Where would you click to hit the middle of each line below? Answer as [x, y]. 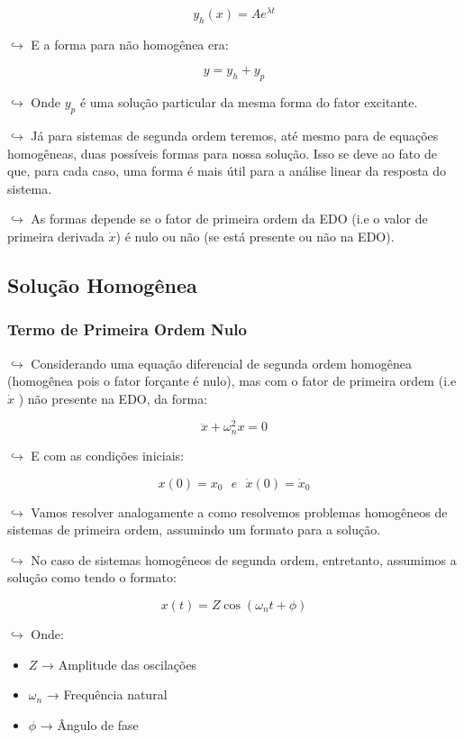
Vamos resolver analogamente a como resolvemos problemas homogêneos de [239, 512]
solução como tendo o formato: [92, 577]
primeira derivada [56, 237]
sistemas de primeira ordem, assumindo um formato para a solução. [194, 530]
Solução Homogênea [102, 285]
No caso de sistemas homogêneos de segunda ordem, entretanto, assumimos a [244, 559]
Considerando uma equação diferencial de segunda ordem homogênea [221, 363]
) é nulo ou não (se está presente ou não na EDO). [255, 237]
